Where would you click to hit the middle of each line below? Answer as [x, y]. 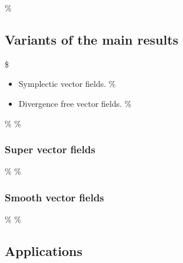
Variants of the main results [92, 39]
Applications [44, 251]
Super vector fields [50, 149]
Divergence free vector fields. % [75, 103]
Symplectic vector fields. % [67, 84]
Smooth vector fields [54, 197]
